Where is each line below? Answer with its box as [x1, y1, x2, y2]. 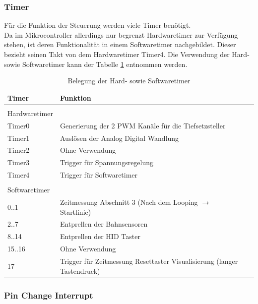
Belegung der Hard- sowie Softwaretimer [67, 75, 191, 86]
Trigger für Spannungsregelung [60, 157, 154, 168]
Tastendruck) [60, 265, 100, 276]
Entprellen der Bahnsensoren [60, 219, 148, 229]
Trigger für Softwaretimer [60, 170, 138, 180]
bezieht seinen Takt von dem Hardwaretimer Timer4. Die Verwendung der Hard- [4, 49, 250, 59]
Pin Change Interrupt [4, 289, 93, 301]
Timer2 [7, 145, 30, 155]
